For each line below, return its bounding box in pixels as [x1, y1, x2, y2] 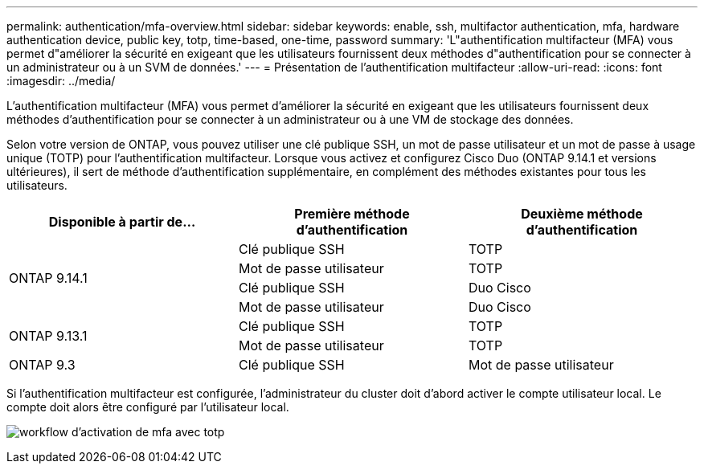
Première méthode [294, 206, 410, 222]
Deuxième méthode [521, 206, 643, 222]
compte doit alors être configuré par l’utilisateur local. [6, 400, 289, 414]
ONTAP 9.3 [9, 357, 76, 373]
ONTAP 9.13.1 [9, 328, 88, 344]
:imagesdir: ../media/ [6, 74, 116, 88]
